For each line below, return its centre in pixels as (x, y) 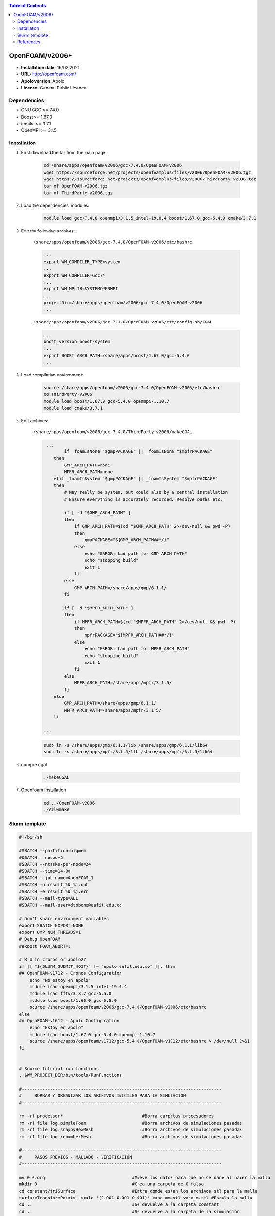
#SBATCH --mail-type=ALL (49, 898)
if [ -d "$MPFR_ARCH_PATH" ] (99, 608)
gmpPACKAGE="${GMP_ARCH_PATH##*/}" (127, 540)
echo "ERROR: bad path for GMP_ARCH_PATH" (136, 554)
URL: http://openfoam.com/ (49, 74)
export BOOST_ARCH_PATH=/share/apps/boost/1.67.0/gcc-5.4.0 (117, 355)
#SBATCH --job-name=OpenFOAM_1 (57, 878)
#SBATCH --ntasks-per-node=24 (55, 864)
